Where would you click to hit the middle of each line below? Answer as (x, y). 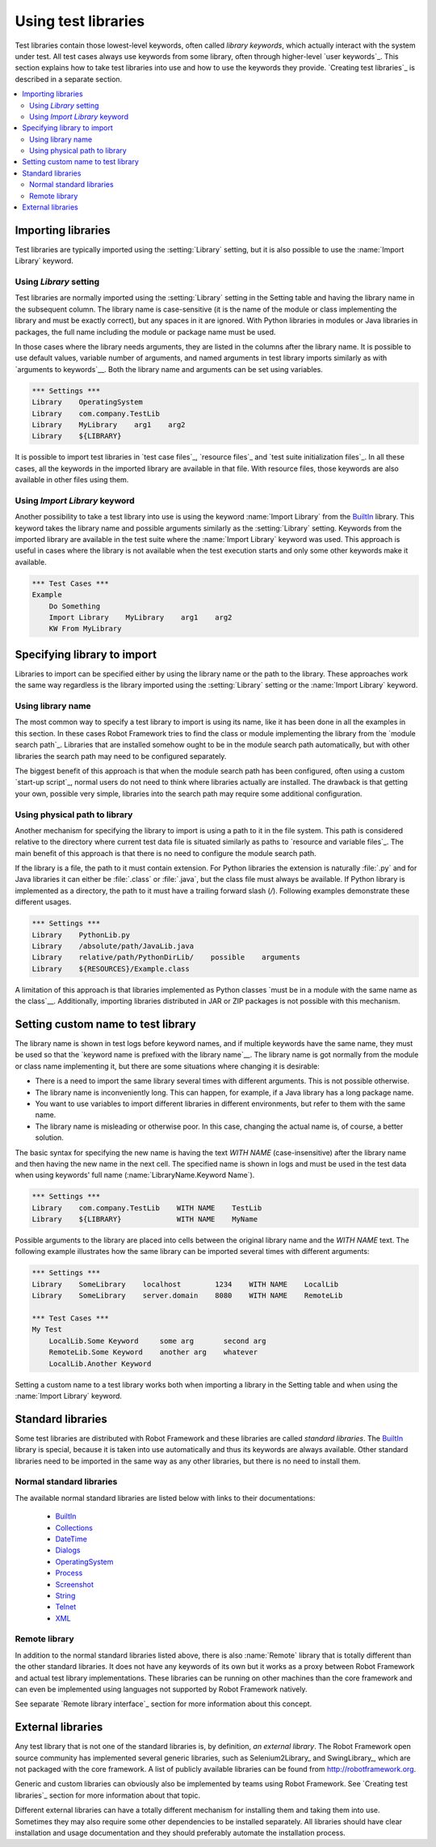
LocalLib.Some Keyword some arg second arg (157, 1341)
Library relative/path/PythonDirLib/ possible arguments (166, 957)
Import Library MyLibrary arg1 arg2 (140, 617)
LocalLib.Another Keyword (100, 1364)
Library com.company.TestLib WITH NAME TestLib (147, 1208)
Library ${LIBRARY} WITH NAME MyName (145, 1219)
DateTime (71, 1539)
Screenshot (75, 1584)
